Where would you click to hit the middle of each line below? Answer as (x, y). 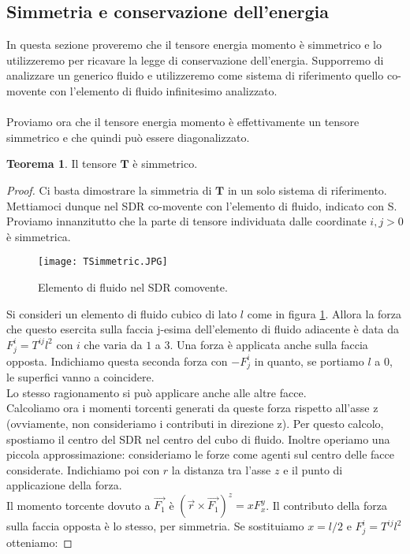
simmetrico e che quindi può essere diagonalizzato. (128, 137)
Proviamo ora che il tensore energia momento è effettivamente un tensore (183, 122)
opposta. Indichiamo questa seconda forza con (117, 361)
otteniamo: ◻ (39, 543)
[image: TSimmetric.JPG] (103, 262)
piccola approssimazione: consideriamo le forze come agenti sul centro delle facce (200, 454)
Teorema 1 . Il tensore (61, 164)
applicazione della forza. (64, 485)
